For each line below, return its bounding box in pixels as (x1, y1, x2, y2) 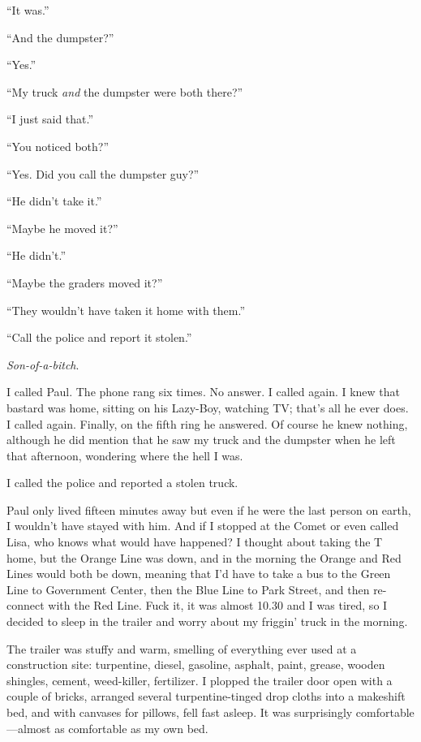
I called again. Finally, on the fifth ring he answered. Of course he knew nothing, (6, 415, 408, 432)
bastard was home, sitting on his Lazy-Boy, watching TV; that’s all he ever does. (6, 399, 409, 416)
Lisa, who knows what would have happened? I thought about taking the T (6, 533, 383, 550)
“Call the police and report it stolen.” (6, 329, 192, 346)
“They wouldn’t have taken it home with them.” (6, 301, 245, 318)
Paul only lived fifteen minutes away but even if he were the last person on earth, (6, 501, 411, 518)
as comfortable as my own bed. (54, 719, 208, 736)
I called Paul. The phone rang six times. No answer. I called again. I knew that (6, 383, 401, 400)
